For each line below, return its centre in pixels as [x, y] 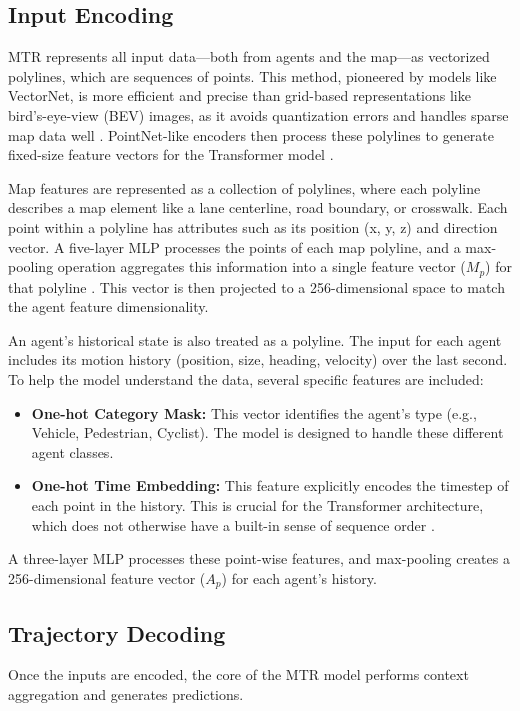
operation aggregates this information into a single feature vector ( [261, 266]
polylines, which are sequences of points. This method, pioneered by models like [252, 75]
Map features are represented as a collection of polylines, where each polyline [244, 187]
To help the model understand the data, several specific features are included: [246, 378]
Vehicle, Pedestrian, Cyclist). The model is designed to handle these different [267, 432]
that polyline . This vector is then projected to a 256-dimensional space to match [256, 286]
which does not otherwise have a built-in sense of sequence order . [233, 524]
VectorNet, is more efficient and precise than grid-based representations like [239, 95]
